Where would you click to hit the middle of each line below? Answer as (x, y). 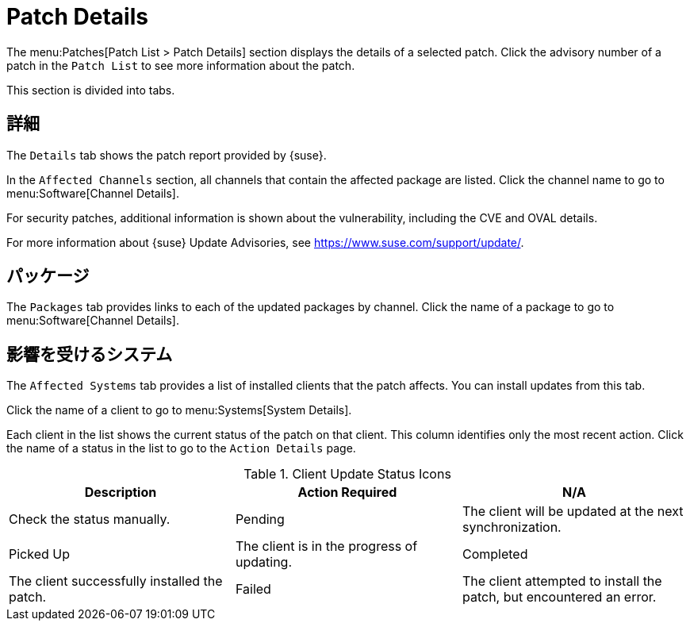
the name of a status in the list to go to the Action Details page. (181, 448)
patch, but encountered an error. (559, 597)
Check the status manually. (90, 519)
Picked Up (39, 554)
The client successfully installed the (116, 581)
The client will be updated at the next (573, 512)
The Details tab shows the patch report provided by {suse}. (167, 155)
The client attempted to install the (562, 581)
